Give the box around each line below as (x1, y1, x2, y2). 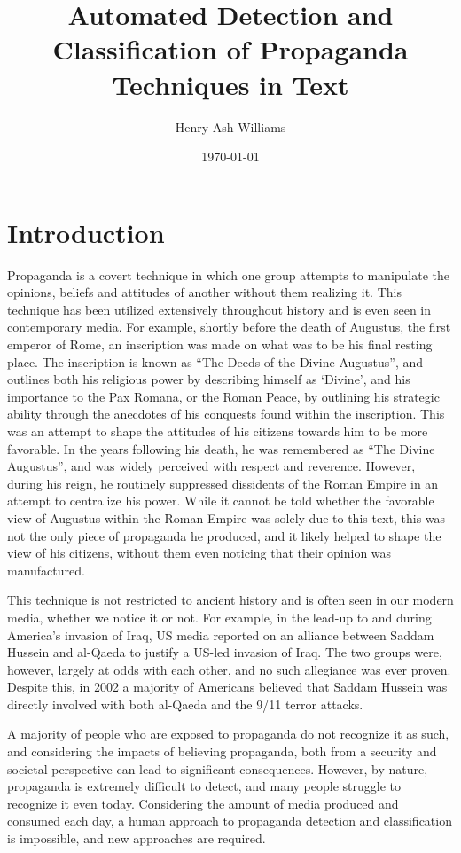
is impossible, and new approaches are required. (7, 829, 266, 848)
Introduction (7, 214, 165, 250)
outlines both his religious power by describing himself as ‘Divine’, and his (7, 370, 410, 388)
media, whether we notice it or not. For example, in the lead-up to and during (7, 607, 432, 626)
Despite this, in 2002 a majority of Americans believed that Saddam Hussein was (7, 677, 448, 696)
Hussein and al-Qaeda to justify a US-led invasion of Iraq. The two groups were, (7, 643, 442, 661)
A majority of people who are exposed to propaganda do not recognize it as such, (7, 724, 449, 743)
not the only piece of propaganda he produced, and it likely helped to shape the (7, 526, 441, 544)
